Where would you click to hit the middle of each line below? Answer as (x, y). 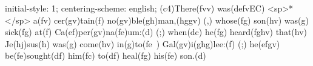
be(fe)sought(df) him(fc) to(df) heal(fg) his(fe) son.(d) (106, 55)
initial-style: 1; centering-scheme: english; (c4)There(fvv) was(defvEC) (135, 8)
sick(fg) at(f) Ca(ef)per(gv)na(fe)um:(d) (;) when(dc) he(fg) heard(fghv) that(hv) (156, 32)
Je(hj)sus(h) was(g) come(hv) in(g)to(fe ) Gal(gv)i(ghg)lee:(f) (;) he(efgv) (143, 43)
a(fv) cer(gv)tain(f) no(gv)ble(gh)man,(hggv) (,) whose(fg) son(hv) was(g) (171, 20)
